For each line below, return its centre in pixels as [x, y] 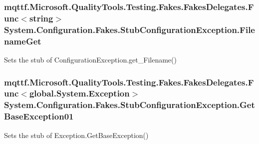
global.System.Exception [79, 93]
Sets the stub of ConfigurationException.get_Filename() [90, 59]
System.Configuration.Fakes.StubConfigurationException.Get [129, 105]
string [41, 18]
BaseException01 [39, 116]
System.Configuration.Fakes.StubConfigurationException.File [129, 29]
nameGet [23, 41]
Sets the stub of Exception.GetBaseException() [76, 135]
